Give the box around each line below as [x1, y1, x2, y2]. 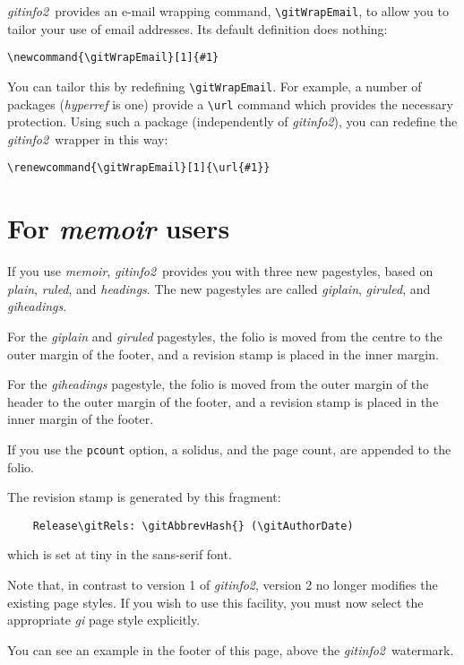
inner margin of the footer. [7, 410, 154, 428]
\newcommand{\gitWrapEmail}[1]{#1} [7, 51, 219, 65]
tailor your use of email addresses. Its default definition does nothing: [7, 19, 388, 38]
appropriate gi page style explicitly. [7, 610, 201, 629]
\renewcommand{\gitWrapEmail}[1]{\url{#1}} [7, 161, 271, 175]
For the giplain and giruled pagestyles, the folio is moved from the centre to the [7, 326, 443, 345]
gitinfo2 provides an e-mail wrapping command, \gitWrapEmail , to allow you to [7, 2, 449, 20]
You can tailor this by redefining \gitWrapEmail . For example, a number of [7, 76, 422, 95]
